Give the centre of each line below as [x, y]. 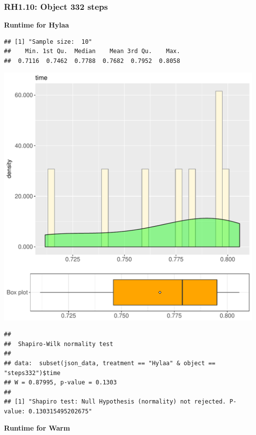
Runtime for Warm [37, 427]
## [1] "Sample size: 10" [48, 42]
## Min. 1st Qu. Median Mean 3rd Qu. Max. [92, 51]
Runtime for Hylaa [37, 25]
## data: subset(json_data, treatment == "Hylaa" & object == [110, 363]
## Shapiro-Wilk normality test [59, 344]
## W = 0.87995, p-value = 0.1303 [61, 383]
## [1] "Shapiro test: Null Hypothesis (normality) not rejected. [115, 402]
